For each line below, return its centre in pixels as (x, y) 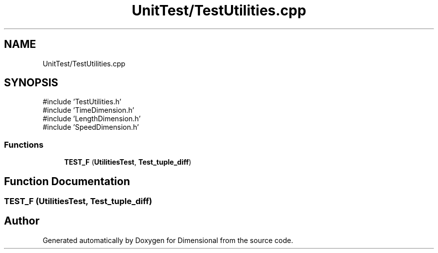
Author (22, 221)
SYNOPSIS (31, 83)
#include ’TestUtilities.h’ (82, 102)
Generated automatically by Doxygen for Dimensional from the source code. (168, 240)
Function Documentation (67, 181)
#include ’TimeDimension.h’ (88, 110)
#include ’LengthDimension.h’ (92, 119)
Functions (24, 144)
